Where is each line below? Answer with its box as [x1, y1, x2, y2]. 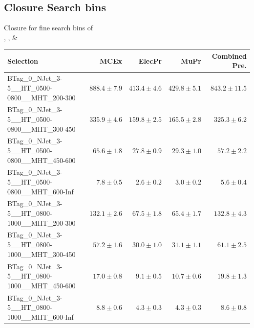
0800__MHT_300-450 [7, 123, 76, 134]
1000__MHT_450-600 [7, 280, 76, 290]
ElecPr [138, 55, 162, 66]
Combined [212, 50, 247, 61]
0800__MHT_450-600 [7, 155, 76, 165]
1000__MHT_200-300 [7, 217, 76, 228]
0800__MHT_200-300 [7, 92, 76, 102]
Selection [7, 55, 39, 66]
